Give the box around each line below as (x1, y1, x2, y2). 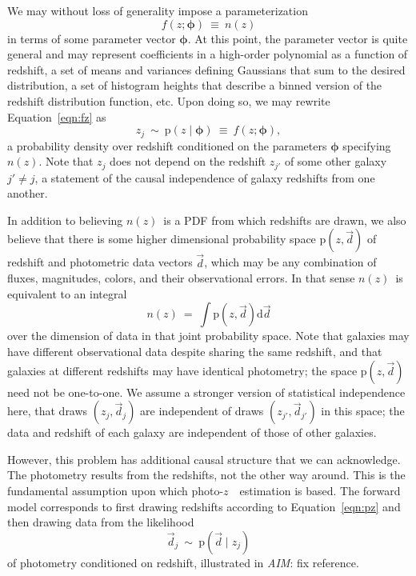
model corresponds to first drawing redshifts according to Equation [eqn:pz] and (7, 498, 401, 514)
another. (7, 185, 48, 202)
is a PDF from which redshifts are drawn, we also (163, 211, 406, 228)
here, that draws (7, 402, 88, 419)
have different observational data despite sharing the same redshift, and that (7, 343, 382, 360)
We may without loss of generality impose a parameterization (7, 2, 308, 18)
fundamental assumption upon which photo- (7, 482, 224, 498)
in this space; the (321, 402, 405, 419)
